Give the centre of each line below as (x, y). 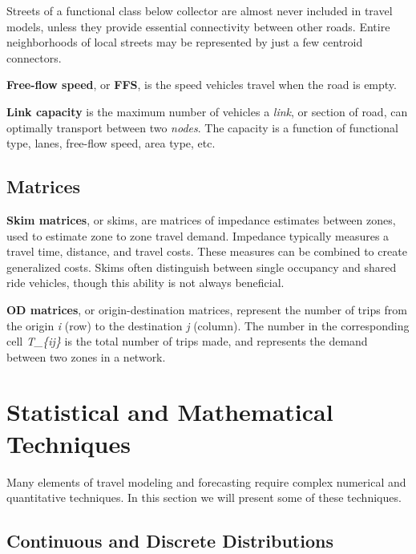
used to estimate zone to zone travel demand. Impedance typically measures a (198, 235)
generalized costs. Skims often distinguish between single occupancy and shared (202, 267)
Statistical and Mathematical (170, 412)
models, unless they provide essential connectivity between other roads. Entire (198, 26)
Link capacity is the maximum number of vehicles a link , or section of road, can (207, 111)
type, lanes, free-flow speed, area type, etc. (111, 143)
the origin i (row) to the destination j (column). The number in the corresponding (208, 325)
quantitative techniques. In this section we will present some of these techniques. (204, 497)
